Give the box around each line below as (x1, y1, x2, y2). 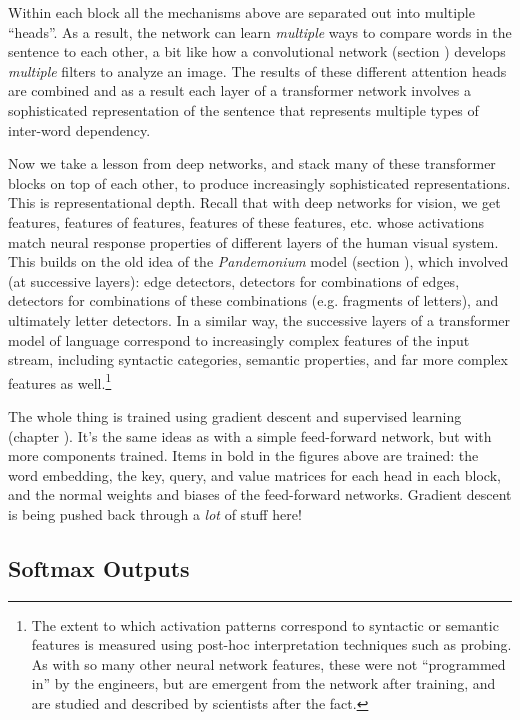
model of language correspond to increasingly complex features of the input (8, 329, 470, 350)
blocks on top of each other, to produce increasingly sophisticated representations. (8, 172, 511, 193)
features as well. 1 (8, 369, 112, 393)
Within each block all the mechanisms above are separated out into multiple (8, 2, 475, 22)
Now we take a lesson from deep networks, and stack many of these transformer (8, 153, 496, 174)
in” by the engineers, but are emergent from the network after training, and (31, 673, 496, 694)
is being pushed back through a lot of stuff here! (8, 503, 302, 524)
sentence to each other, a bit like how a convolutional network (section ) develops (8, 41, 506, 62)
